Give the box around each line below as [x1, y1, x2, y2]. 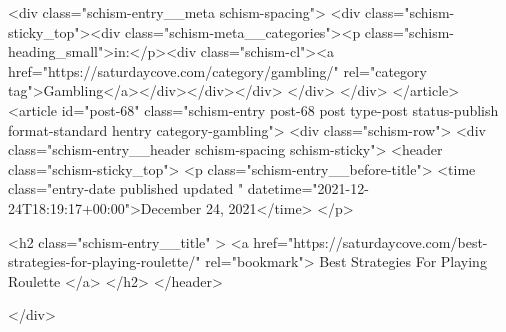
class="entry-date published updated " [8, 178, 244, 199]
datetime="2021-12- [247, 178, 369, 199]
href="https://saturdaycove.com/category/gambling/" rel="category [8, 60, 427, 81]
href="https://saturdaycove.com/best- [253, 231, 488, 252]
